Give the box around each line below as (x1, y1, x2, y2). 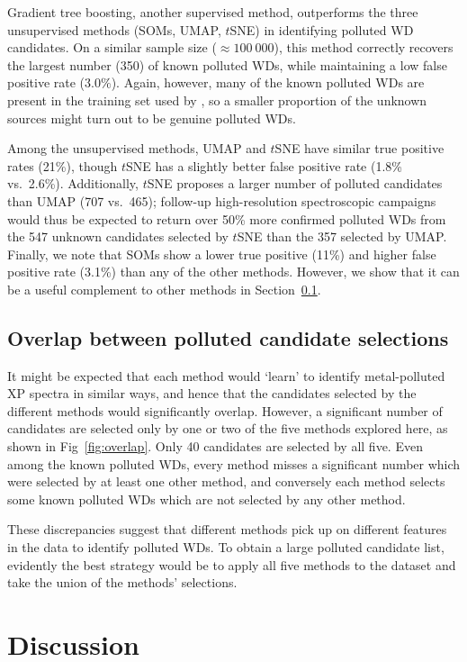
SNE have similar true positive (274, 139, 445, 158)
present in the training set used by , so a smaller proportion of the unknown (7, 90, 427, 109)
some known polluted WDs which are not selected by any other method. (7, 489, 406, 508)
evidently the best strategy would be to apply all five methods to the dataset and (7, 555, 456, 574)
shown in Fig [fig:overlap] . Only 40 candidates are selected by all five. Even (7, 437, 423, 456)
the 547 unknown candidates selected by (7, 227, 229, 246)
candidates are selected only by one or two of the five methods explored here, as (7, 419, 448, 438)
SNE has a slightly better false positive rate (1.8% (125, 156, 402, 175)
